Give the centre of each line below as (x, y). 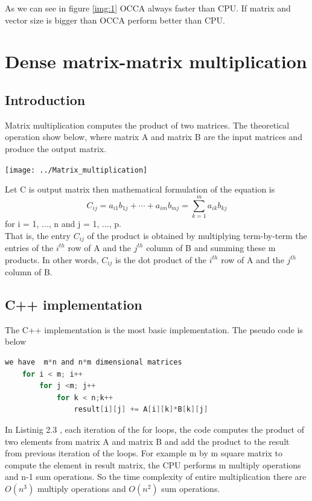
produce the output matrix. (56, 148)
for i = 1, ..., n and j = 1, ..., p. (63, 223)
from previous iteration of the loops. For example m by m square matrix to (144, 453)
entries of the (29, 247)
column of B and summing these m (211, 247)
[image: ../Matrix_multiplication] (76, 170)
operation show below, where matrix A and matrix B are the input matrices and (154, 137)
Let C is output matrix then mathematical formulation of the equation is (140, 189)
